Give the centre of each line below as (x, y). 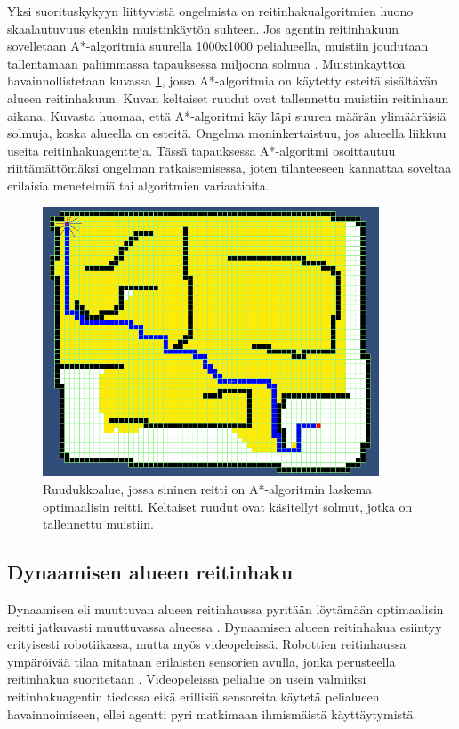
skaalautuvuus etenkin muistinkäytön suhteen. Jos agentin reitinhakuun (203, 28)
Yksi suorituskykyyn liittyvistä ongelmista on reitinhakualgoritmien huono (210, 11)
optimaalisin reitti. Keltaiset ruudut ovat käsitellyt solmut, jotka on (228, 506)
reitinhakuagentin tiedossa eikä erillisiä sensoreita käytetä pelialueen (193, 696)
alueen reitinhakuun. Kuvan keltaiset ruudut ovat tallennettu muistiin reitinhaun (228, 97)
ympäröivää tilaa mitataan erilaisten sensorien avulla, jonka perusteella (201, 661)
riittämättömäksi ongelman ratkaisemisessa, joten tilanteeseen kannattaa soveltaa (229, 168)
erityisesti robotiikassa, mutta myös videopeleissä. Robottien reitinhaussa (207, 644)
